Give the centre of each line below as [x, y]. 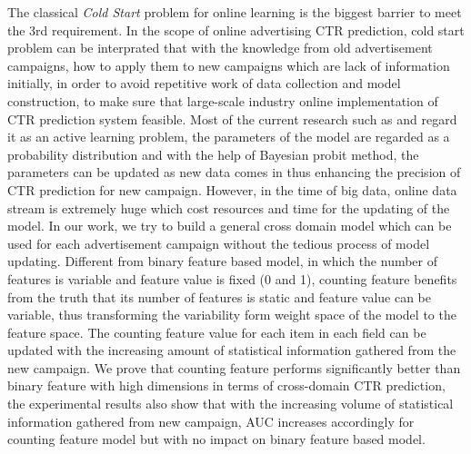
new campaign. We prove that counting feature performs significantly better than [234, 367]
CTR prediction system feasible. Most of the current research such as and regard [232, 118]
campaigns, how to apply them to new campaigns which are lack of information [229, 65]
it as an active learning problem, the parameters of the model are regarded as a [229, 137]
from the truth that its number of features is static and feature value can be [220, 296]
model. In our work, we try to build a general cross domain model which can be [230, 226]
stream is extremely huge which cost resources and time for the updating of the [229, 207]
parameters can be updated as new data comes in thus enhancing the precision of [234, 172]
